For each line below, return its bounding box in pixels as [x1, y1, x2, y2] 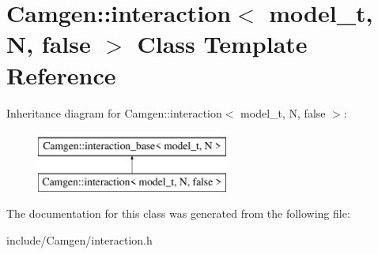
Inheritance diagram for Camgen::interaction [6, 104, 222, 121]
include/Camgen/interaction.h [6, 231, 153, 248]
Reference [6, 58, 116, 91]
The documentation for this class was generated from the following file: [6, 205, 350, 222]
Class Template [137, 28, 308, 60]
